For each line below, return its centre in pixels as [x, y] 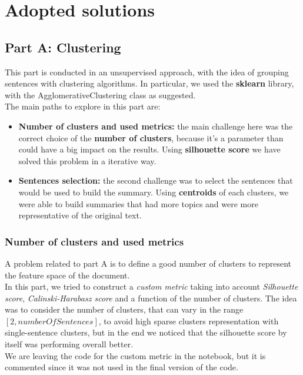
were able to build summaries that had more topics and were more [138, 203]
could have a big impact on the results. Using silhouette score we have [149, 149]
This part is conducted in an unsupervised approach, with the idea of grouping [147, 72]
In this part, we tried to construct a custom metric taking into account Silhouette [151, 286]
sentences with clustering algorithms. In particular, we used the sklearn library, [149, 83]
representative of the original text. [80, 215]
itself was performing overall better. [69, 344]
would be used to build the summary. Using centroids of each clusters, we [154, 192]
